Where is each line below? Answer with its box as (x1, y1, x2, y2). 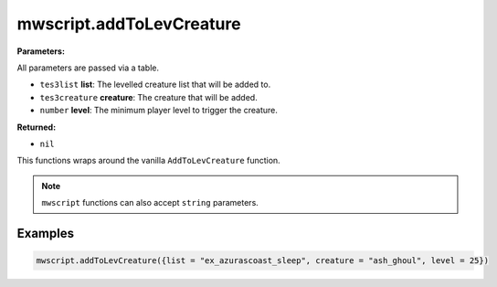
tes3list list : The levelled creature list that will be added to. (39, 79, 271, 90)
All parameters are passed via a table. (16, 62, 160, 73)
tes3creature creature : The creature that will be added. (39, 91, 258, 102)
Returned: (16, 122, 57, 133)
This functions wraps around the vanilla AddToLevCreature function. (16, 155, 280, 166)
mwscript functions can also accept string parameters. (41, 197, 259, 208)
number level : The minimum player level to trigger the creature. (39, 105, 279, 116)
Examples (16, 225, 75, 241)
